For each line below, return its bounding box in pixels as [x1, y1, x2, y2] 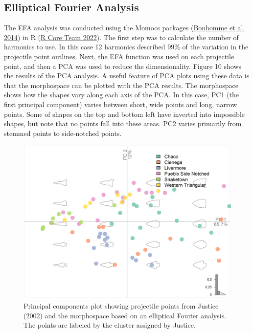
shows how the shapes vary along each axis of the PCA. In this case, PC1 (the [4, 89, 239, 100]
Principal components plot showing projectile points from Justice [23, 301, 219, 311]
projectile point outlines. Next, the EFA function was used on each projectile [4, 51, 234, 61]
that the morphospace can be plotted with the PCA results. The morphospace [4, 80, 238, 90]
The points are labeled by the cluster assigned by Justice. [23, 320, 196, 330]
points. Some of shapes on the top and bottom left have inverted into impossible [4, 109, 245, 119]
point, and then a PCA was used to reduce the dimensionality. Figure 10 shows [4, 61, 242, 71]
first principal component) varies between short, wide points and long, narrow [4, 99, 237, 109]
